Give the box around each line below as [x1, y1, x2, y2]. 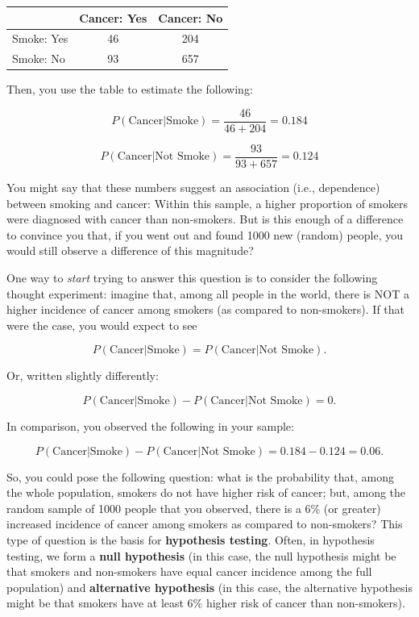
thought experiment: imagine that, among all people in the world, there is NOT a [6, 285, 409, 302]
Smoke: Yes [12, 30, 68, 47]
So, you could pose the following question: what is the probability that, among [6, 468, 394, 485]
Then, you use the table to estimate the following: [6, 81, 253, 98]
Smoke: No [12, 50, 65, 67]
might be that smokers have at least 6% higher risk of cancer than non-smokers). [6, 594, 405, 611]
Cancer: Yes [79, 9, 147, 26]
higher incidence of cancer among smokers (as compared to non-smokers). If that [6, 301, 405, 318]
